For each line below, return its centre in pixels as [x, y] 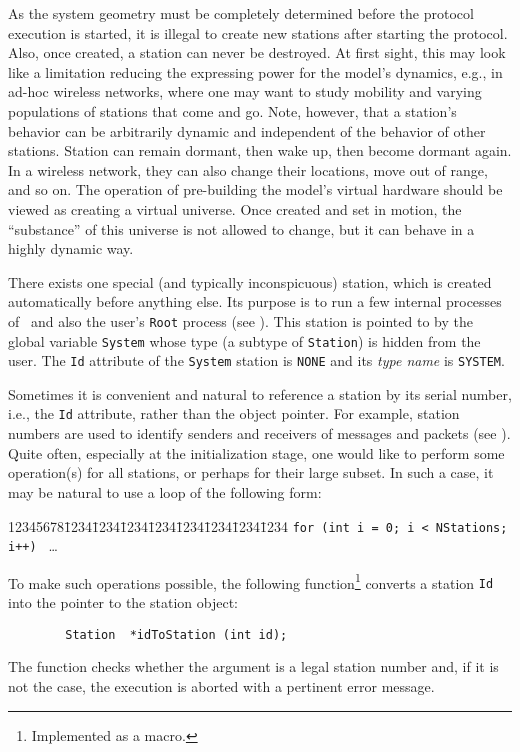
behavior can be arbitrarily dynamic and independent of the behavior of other [247, 130]
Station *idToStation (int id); [176, 634]
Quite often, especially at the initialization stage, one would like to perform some [256, 452]
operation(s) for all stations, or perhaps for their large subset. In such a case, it [251, 472]
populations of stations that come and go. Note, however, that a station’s [232, 110]
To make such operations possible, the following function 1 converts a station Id [251, 581]
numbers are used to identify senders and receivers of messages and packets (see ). [259, 433]
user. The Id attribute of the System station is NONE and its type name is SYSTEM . [256, 360]
